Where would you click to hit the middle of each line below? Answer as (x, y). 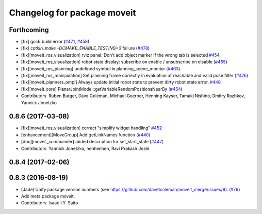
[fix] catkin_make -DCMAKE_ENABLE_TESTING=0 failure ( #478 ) (85, 48)
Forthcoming (29, 30)
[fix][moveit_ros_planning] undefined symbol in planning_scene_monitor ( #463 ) (101, 68)
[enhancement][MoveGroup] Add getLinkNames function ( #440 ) (86, 135)
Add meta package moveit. (48, 196)
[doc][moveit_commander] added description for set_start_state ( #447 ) (92, 142)
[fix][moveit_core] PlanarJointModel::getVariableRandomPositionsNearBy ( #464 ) (102, 89)
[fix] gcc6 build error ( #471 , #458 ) (55, 42)
